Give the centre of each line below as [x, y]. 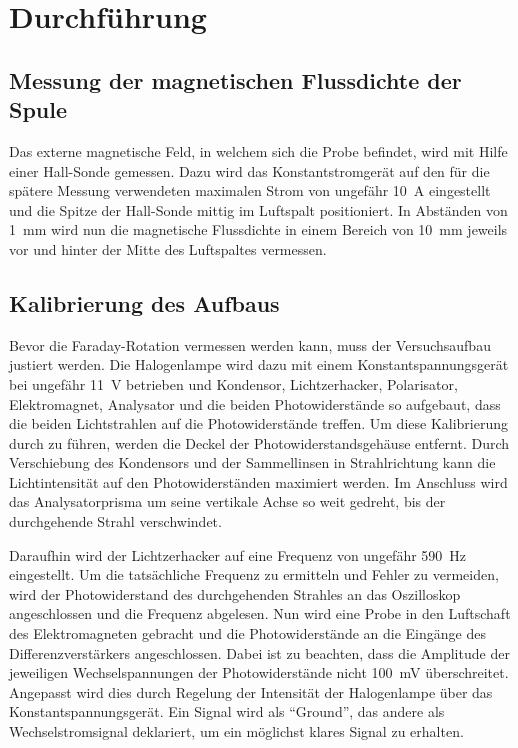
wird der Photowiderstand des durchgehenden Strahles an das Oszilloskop [235, 593]
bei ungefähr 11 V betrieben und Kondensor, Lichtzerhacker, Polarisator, [233, 383]
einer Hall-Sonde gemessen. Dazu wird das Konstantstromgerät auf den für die [249, 170]
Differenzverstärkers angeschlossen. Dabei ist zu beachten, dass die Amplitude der [259, 652]
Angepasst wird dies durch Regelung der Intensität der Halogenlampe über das [251, 691]
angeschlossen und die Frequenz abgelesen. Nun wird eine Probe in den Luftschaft [260, 613]
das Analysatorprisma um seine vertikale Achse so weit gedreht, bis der [227, 501]
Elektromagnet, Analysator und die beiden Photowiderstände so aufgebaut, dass [255, 403]
